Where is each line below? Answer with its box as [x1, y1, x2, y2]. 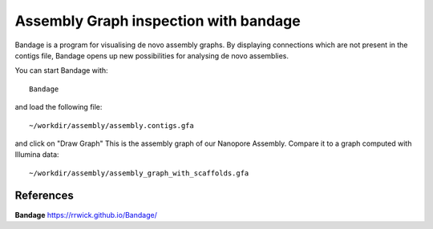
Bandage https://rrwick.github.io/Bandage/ [14, 210, 158, 219]
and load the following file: [14, 102, 103, 112]
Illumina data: [14, 150, 59, 159]
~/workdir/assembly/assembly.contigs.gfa [29, 121, 194, 130]
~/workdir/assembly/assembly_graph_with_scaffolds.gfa [29, 168, 249, 178]
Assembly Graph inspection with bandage [14, 12, 301, 30]
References [14, 189, 74, 203]
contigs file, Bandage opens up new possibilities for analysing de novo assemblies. [14, 50, 289, 60]
